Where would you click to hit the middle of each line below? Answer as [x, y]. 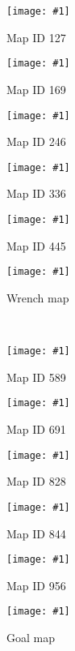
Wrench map [38, 297]
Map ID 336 [36, 193]
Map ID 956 [36, 585]
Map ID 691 [36, 429]
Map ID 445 [36, 245]
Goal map [31, 637]
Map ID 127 [36, 37]
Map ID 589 [36, 377]
